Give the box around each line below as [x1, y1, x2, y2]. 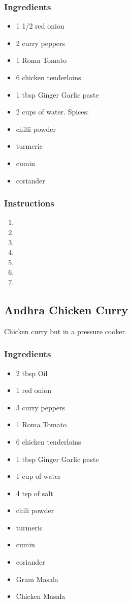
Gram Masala [16, 573, 58, 584]
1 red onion [16, 385, 52, 396]
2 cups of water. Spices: [16, 106, 89, 117]
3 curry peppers [16, 402, 65, 412]
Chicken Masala [16, 591, 65, 601]
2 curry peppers [16, 37, 65, 48]
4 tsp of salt [16, 488, 53, 498]
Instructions [4, 197, 54, 210]
